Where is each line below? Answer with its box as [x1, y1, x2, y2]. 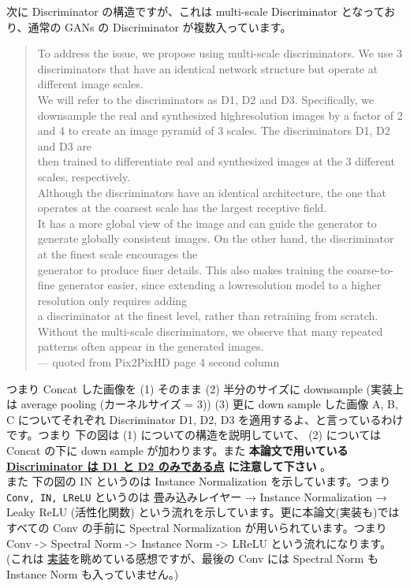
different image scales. [37, 76, 143, 92]
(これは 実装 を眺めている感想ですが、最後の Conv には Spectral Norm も [6, 550, 378, 567]
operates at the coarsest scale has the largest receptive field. [37, 199, 327, 216]
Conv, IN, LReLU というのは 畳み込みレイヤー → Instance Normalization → [6, 488, 387, 504]
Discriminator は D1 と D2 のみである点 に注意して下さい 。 [6, 457, 332, 474]
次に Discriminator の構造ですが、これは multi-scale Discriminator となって [6, 3, 385, 19]
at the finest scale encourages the [37, 245, 198, 262]
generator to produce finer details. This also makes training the [37, 261, 344, 277]
